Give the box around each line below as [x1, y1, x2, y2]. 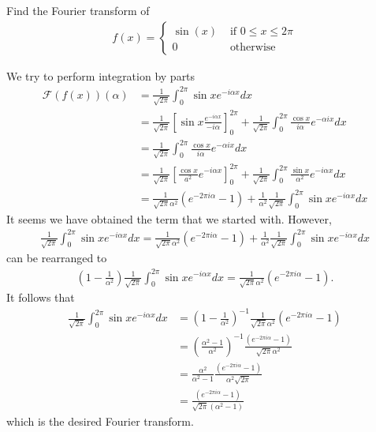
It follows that [6, 289, 75, 306]
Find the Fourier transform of [6, 2, 150, 18]
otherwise [229, 41, 276, 53]
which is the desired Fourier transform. [6, 412, 194, 429]
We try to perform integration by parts [6, 67, 195, 84]
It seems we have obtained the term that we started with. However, [6, 210, 332, 227]
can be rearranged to [6, 250, 107, 266]
